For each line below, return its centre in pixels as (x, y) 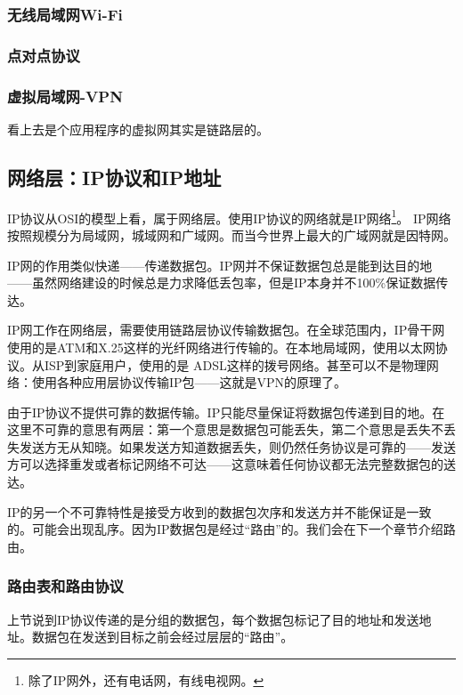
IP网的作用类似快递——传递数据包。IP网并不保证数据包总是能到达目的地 (220, 265)
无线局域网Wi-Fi (65, 14)
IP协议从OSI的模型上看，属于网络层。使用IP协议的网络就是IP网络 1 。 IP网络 (229, 216)
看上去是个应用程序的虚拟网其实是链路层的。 (138, 129)
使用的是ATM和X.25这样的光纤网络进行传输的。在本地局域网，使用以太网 (221, 347)
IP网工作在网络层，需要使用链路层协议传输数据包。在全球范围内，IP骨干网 (226, 330)
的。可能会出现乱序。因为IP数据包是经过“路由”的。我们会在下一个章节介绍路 (231, 529)
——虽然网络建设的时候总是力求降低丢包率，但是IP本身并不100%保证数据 (222, 283)
